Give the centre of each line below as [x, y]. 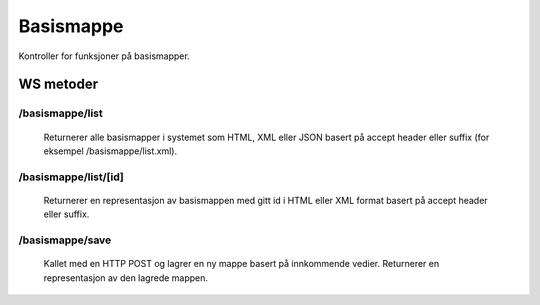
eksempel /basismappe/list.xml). [110, 151]
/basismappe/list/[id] [71, 177]
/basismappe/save [65, 240]
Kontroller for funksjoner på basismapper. [104, 56]
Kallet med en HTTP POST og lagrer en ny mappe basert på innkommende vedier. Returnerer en [241, 264]
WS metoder [58, 84]
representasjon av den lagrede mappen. [126, 277]
